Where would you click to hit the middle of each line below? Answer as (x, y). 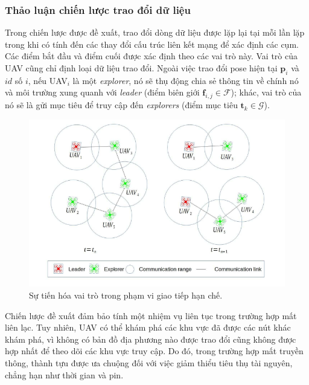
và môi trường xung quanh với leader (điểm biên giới (102, 92)
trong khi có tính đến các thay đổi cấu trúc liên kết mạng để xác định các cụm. (152, 44)
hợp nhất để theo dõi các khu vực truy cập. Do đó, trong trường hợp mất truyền (154, 351)
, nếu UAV (48, 80)
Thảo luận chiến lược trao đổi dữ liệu (98, 9)
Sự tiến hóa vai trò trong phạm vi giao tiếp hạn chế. (126, 295)
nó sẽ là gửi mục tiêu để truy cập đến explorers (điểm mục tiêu (121, 105)
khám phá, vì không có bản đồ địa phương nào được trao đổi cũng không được (151, 339)
